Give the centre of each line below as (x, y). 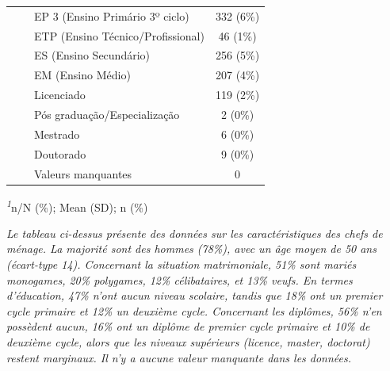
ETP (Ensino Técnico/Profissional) (119, 35)
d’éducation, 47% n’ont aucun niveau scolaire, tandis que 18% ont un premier (195, 295)
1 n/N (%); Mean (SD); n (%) (77, 205)
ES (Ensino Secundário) (92, 55)
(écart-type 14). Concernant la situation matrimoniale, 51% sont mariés (182, 264)
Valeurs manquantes (83, 173)
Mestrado (57, 134)
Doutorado (60, 153)
